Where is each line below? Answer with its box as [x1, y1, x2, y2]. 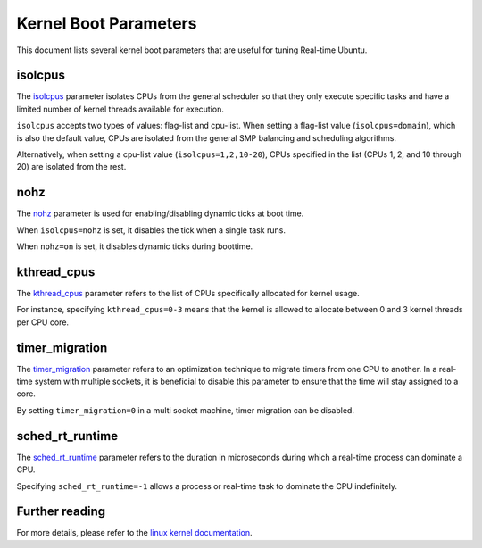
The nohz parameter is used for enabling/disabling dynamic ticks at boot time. [16, 208, 304, 219]
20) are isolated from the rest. [16, 162, 127, 172]
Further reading [16, 504, 106, 519]
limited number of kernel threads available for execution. [16, 104, 225, 114]
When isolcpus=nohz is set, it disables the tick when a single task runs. [16, 224, 286, 236]
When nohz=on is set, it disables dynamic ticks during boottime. [16, 241, 253, 252]
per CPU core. [16, 317, 70, 328]
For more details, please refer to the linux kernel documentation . [16, 527, 253, 538]
